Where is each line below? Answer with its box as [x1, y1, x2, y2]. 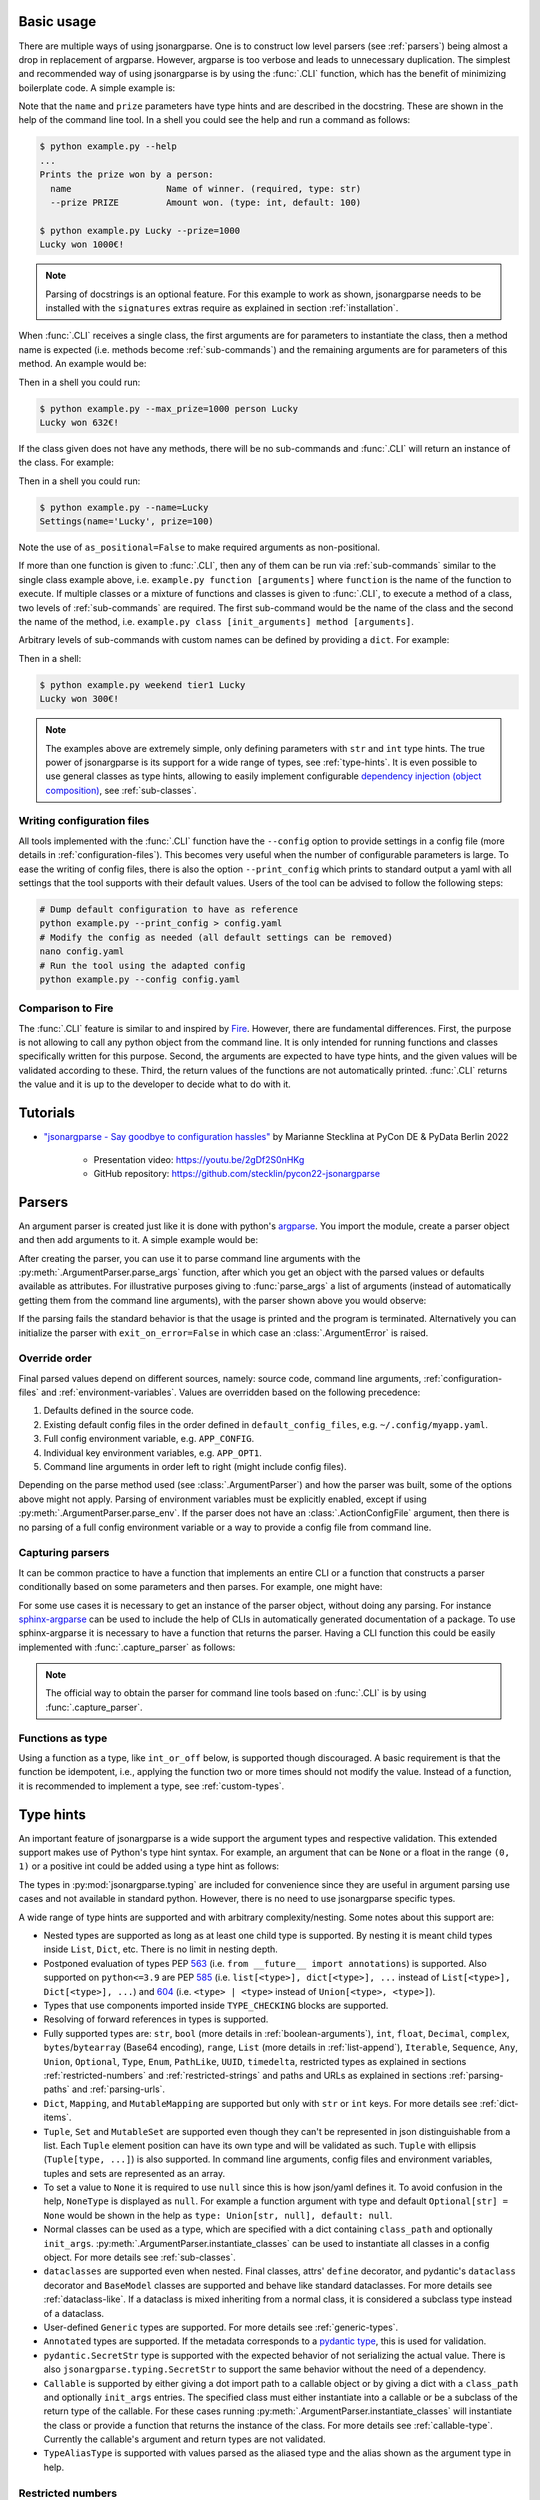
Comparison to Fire [18, 1001, 114, 1015]
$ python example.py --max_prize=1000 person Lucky [39, 403, 299, 414]
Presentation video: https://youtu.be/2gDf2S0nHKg [93, 1153, 305, 1165]
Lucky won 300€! [39, 693, 120, 705]
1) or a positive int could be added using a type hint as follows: [18, 1860, 280, 1872]
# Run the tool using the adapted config [39, 960, 246, 971]
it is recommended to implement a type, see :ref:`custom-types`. [18, 1780, 285, 1792]
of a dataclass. [43, 2307, 105, 2319]
